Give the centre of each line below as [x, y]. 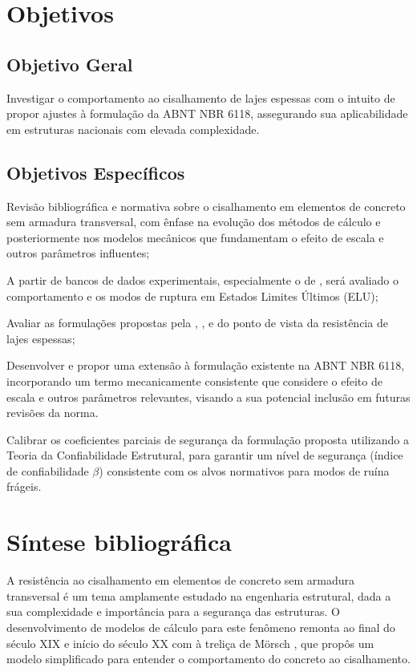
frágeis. [24, 486]
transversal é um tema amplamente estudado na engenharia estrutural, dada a [199, 595]
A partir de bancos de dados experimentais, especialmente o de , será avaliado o [202, 279]
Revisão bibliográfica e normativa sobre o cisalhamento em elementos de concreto [206, 206]
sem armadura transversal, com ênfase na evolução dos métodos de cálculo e [194, 222]
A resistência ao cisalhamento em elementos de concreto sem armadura [181, 580]
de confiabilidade [48, 470]
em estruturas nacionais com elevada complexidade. [133, 129]
